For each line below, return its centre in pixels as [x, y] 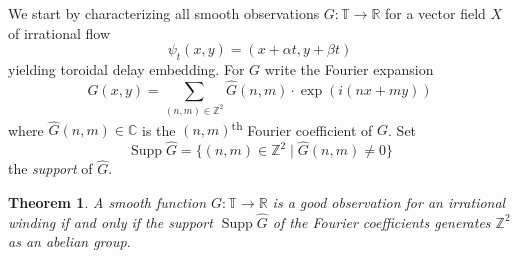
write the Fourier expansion [349, 68]
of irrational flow [59, 32]
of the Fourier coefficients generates [381, 221]
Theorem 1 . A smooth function [107, 202]
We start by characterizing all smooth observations [164, 13]
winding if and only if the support [110, 221]
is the [159, 129]
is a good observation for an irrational [389, 202]
